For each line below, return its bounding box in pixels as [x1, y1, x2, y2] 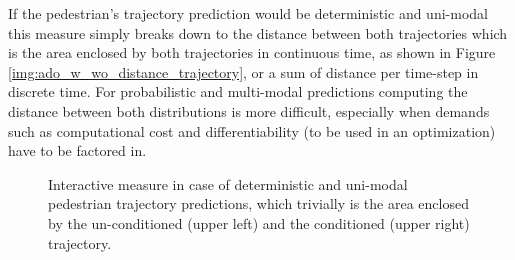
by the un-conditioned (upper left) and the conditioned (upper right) [48, 212, 470, 233]
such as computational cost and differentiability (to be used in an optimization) [8, 120, 496, 141]
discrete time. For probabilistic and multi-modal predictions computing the [8, 81, 468, 102]
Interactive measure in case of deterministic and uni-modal [48, 173, 408, 194]
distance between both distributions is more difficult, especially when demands [8, 100, 490, 121]
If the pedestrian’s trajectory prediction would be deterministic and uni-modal [8, 3, 488, 23]
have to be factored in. [8, 140, 147, 161]
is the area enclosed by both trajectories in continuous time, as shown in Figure [8, 42, 496, 63]
